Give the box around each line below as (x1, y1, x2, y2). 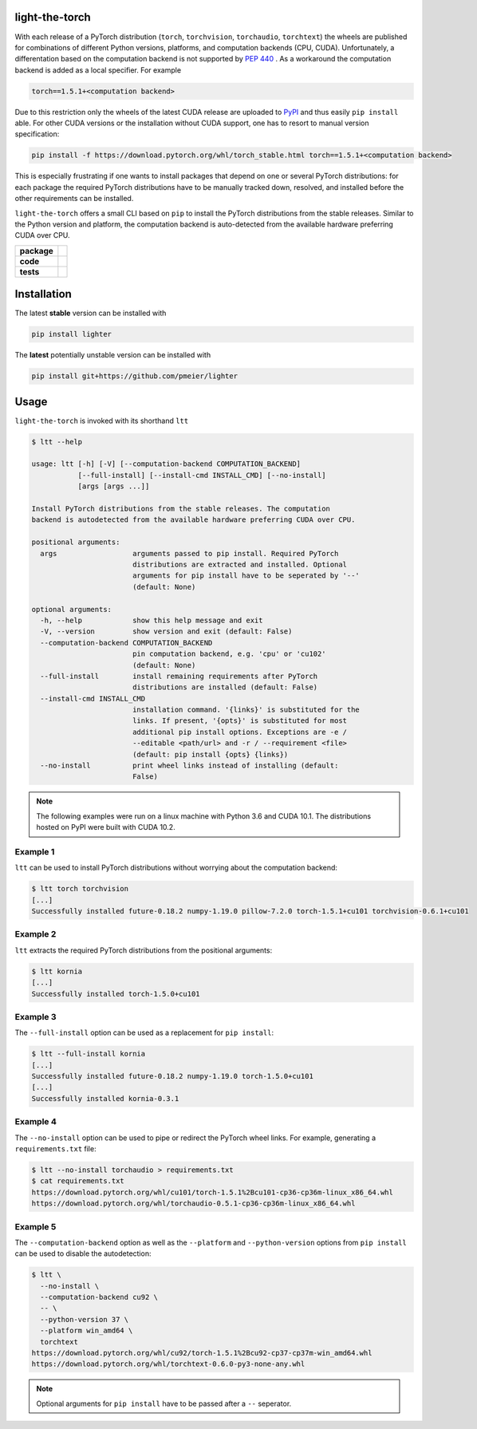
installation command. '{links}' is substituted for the (132, 705, 361, 714)
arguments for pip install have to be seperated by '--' (132, 571, 361, 580)
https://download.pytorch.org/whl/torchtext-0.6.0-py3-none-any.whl (31, 1360, 306, 1368)
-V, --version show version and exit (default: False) (40, 627, 293, 636)
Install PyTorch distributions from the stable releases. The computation (31, 504, 331, 514)
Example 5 (14, 1221, 57, 1232)
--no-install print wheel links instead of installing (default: (40, 761, 339, 770)
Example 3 (14, 1011, 57, 1022)
